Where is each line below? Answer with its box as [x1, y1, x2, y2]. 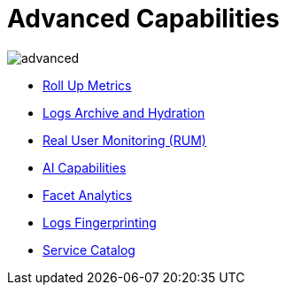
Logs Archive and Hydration [43, 104, 205, 120]
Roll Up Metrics [43, 77, 132, 93]
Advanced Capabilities [7, 4, 280, 34]
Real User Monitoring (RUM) [43, 132, 206, 148]
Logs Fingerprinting [43, 214, 157, 230]
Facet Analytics [43, 187, 133, 203]
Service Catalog [43, 242, 135, 257]
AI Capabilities [43, 159, 127, 175]
